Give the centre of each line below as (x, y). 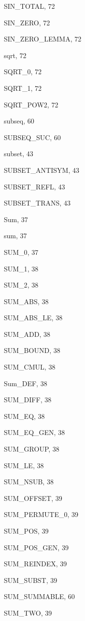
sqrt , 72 (15, 55)
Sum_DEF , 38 (26, 383)
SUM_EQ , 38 (24, 416)
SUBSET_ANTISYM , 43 (42, 170)
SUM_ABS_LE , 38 (33, 318)
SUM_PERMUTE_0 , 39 (41, 514)
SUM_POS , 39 (26, 531)
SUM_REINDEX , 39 (35, 564)
